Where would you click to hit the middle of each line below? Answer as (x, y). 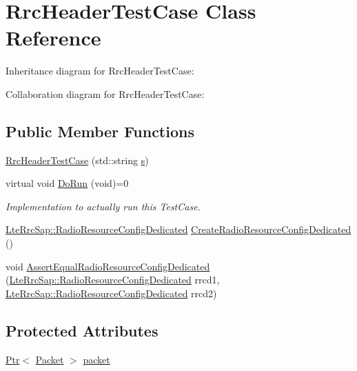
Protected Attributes (82, 330)
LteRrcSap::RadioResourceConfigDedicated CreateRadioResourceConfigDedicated (178, 229)
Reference (53, 38)
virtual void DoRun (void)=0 (67, 183)
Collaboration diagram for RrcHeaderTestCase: (105, 93)
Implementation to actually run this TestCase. (103, 206)
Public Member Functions (100, 131)
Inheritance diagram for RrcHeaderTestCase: (100, 71)
